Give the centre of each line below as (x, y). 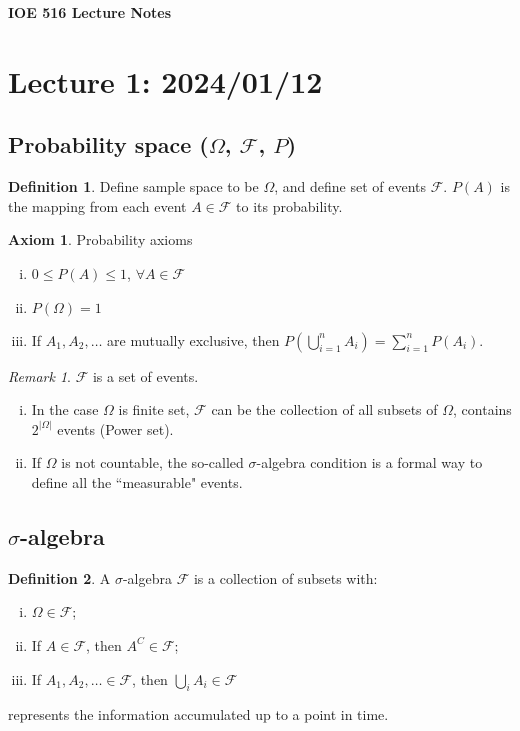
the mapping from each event (97, 205)
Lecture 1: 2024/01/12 (165, 80)
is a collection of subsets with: (285, 577)
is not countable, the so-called (152, 462)
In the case (65, 409)
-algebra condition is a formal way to (369, 462)
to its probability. (289, 205)
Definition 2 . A (59, 577)
